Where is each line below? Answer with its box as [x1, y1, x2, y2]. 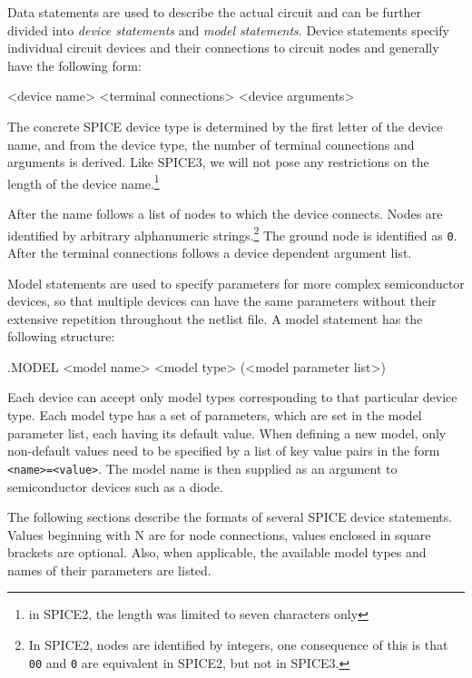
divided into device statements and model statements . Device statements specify [7, 20, 449, 39]
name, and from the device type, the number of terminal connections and [7, 134, 415, 153]
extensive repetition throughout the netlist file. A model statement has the [7, 309, 423, 328]
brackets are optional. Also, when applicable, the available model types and [7, 543, 427, 562]
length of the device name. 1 [7, 171, 160, 192]
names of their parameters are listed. [7, 560, 211, 579]
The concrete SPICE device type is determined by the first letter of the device [7, 116, 443, 135]
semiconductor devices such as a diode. [7, 477, 223, 496]
